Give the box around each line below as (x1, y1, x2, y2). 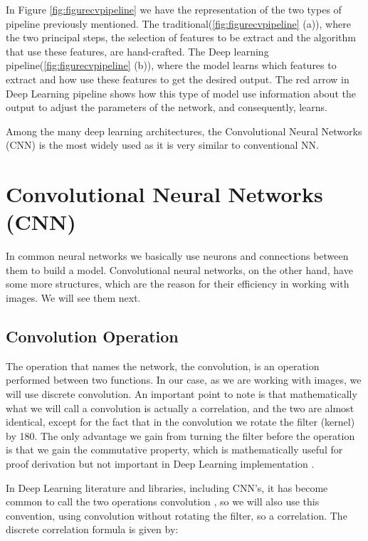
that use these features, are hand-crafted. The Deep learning (6, 43, 269, 58)
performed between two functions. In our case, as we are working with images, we (6, 372, 362, 387)
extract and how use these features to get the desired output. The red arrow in (6, 71, 349, 86)
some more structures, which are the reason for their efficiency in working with (6, 276, 349, 291)
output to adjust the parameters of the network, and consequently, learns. (6, 100, 327, 115)
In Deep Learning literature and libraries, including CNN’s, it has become (6, 480, 328, 495)
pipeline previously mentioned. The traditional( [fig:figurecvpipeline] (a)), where (6, 16, 351, 31)
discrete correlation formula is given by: (6, 522, 179, 537)
